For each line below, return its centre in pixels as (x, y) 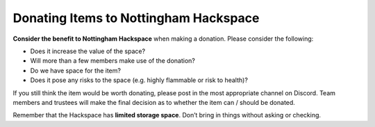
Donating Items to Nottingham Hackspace (136, 18)
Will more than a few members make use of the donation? (113, 61)
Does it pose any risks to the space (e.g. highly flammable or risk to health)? (139, 80)
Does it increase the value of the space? (88, 51)
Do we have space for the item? (76, 70)
